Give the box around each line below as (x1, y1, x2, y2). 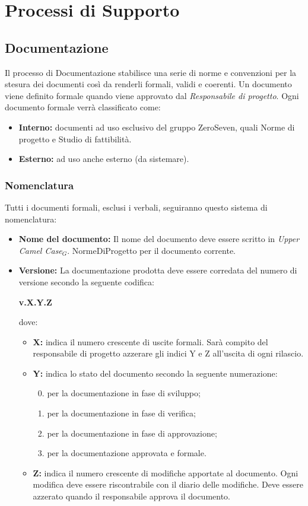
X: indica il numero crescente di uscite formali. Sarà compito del (33, 335, 268, 348)
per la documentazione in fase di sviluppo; (47, 387, 201, 399)
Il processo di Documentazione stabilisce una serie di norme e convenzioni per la (5, 66, 297, 78)
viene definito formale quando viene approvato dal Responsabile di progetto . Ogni (5, 89, 299, 101)
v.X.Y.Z (18, 295, 52, 308)
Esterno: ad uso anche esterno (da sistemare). (18, 152, 189, 165)
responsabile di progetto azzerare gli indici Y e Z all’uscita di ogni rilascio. (33, 347, 304, 359)
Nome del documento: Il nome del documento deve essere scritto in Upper (18, 233, 300, 245)
